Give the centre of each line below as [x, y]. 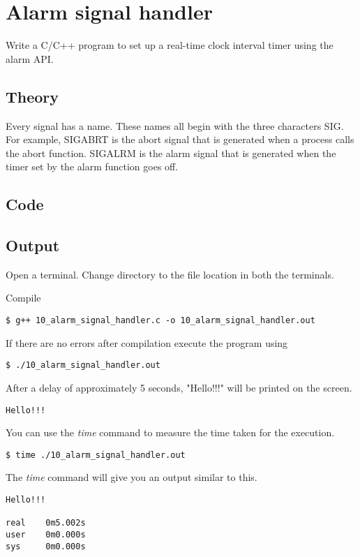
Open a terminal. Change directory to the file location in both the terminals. [170, 274]
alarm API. [30, 58]
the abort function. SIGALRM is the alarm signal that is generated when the [171, 153]
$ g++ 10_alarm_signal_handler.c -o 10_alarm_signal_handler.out [160, 321]
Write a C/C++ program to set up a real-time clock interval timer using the [170, 45]
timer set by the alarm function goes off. [92, 166]
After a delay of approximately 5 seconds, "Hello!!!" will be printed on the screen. [179, 387]
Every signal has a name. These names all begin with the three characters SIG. [175, 125]
